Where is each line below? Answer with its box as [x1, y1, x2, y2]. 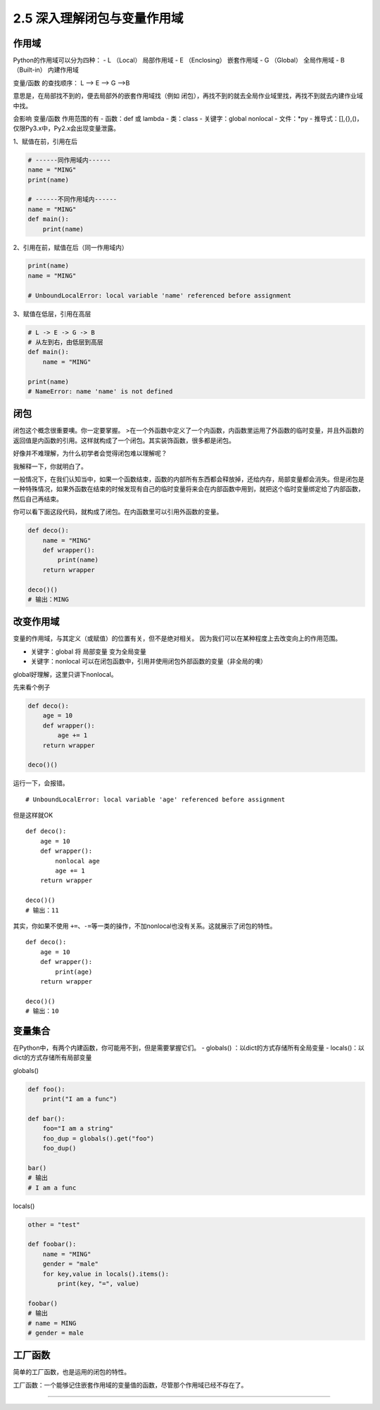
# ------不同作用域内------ [27, 196, 118, 203]
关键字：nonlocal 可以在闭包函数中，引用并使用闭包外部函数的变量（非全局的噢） [30, 657, 267, 666]
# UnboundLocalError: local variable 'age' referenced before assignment [25, 795, 286, 804]
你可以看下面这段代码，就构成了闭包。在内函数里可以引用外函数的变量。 [13, 507, 223, 516]
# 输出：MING [27, 595, 70, 603]
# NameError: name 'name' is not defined [27, 387, 173, 395]
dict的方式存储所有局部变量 [13, 1053, 92, 1062]
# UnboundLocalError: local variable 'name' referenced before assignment [27, 291, 292, 299]
